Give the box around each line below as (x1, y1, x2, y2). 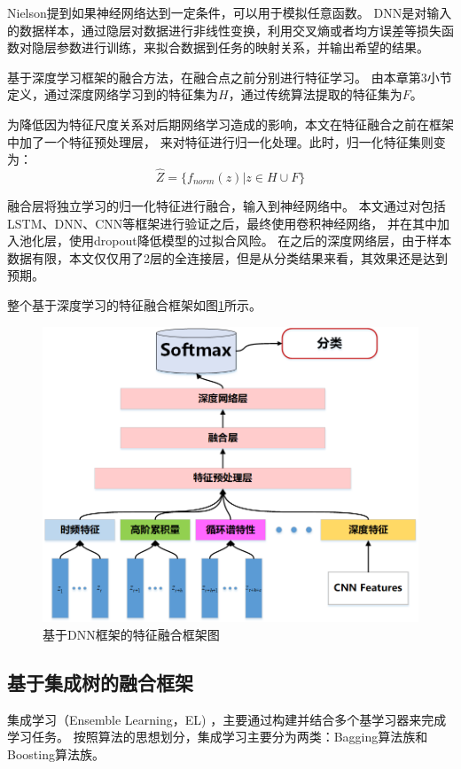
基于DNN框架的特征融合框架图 (43, 625, 220, 643)
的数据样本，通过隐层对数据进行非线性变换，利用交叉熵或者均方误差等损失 (7, 20, 441, 39)
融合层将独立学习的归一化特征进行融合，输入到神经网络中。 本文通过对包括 (7, 196, 446, 214)
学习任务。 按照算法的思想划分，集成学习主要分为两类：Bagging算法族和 (7, 727, 428, 746)
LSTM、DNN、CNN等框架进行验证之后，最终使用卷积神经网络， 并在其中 (7, 214, 437, 232)
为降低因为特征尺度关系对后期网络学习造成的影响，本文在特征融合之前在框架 (7, 114, 454, 133)
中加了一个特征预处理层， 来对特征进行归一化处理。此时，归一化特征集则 (7, 132, 434, 151)
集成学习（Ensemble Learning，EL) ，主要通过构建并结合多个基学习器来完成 (7, 710, 447, 728)
